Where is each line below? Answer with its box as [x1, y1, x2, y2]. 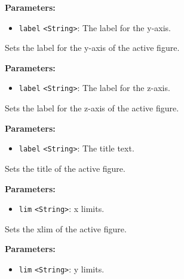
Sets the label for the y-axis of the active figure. [5, 41, 180, 54]
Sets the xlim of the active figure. [5, 222, 127, 235]
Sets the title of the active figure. [5, 162, 125, 174]
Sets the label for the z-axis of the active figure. [5, 102, 179, 114]
